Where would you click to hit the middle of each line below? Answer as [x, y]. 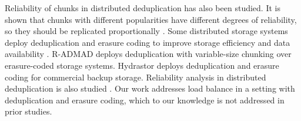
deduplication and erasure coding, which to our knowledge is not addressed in [145, 100]
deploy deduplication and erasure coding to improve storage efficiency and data [148, 42]
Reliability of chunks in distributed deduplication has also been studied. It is [143, 8]
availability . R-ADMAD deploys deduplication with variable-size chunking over [148, 54]
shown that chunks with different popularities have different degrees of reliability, [151, 19]
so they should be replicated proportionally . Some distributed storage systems [146, 31]
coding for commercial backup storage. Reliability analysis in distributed [136, 77]
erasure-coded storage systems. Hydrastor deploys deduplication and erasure [142, 65]
